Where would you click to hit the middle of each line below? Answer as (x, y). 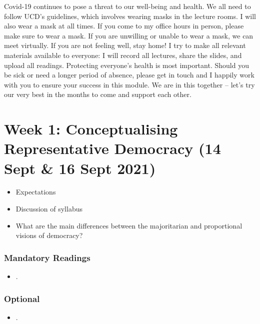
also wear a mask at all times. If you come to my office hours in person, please (124, 26)
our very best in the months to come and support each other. (98, 94)
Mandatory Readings (47, 257)
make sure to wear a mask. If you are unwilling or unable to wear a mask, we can (129, 35)
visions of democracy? (49, 235)
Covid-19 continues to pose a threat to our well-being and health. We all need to (127, 6)
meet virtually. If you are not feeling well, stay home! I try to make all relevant (125, 45)
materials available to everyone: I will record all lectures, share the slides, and (123, 55)
